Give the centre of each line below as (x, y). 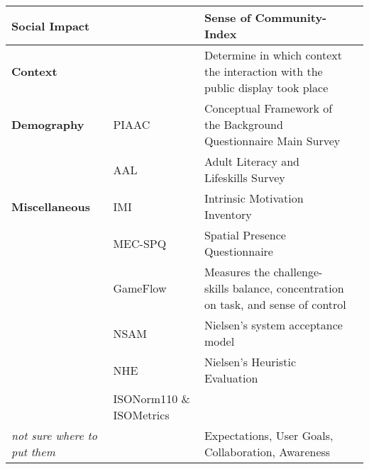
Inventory (228, 214)
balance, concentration (288, 288)
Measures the (237, 272)
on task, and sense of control (275, 304)
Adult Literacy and (252, 161)
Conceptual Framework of (268, 108)
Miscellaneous (51, 206)
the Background (243, 124)
